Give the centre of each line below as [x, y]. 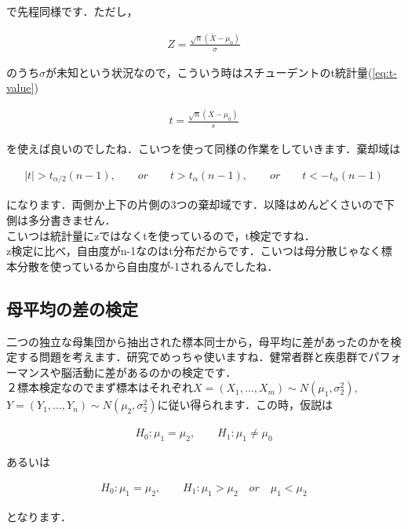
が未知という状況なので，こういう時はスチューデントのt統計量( [209, 72]
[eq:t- [384, 72]
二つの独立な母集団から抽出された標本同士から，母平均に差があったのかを [199, 341]
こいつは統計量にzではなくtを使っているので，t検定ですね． [161, 235]
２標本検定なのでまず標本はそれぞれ [100, 387]
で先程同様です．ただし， [72, 11]
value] [20, 88]
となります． [39, 516]
